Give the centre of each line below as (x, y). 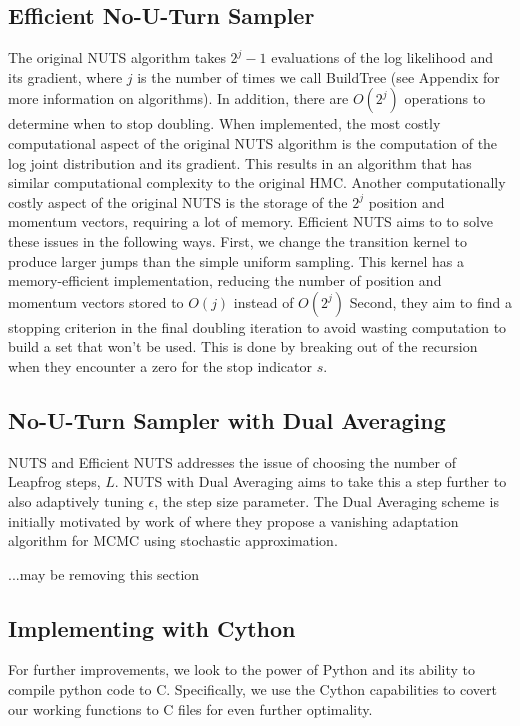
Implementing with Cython (152, 627)
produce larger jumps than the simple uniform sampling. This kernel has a (236, 260)
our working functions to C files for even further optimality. (190, 708)
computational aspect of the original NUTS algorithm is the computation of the (253, 142)
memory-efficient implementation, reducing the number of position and (225, 280)
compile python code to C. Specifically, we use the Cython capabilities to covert (253, 689)
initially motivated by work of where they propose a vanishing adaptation (233, 520)
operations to (445, 98)
